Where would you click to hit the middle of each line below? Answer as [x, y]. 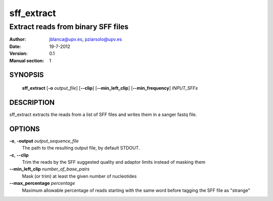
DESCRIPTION [32, 103]
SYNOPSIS [27, 75]
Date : [15, 46]
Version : [18, 53]
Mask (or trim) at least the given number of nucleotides [79, 176]
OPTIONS [25, 129]
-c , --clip [19, 155]
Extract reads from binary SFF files [69, 27]
